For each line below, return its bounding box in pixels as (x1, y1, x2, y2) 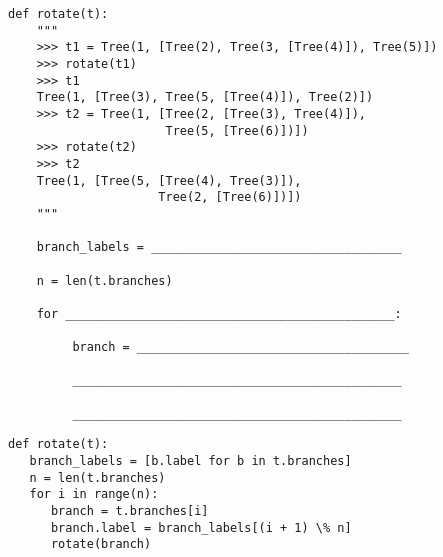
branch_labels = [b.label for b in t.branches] (29, 454, 352, 469)
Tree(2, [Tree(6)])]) (158, 190, 302, 205)
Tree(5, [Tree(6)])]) (165, 123, 309, 138)
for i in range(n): (29, 487, 159, 502)
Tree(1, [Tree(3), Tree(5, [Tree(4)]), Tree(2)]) (36, 90, 374, 105)
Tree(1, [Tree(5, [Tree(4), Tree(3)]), (36, 173, 302, 188)
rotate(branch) (50, 537, 152, 552)
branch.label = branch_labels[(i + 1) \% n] (50, 520, 352, 535)
